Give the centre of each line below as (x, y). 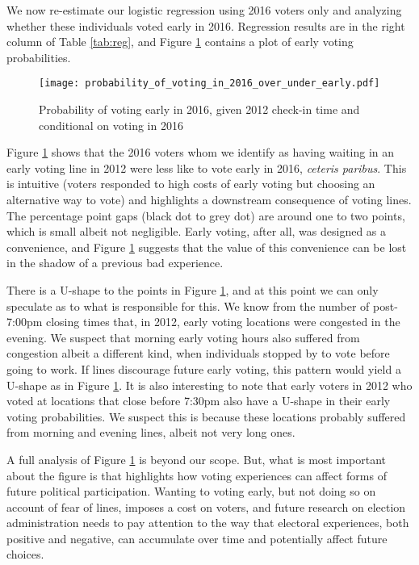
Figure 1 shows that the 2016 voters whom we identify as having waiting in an (201, 152)
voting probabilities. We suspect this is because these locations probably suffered (206, 416)
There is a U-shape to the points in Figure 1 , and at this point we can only (193, 289)
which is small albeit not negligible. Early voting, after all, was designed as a (197, 231)
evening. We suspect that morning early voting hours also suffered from (183, 337)
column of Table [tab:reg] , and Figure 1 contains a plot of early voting (180, 42)
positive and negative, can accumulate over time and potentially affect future (197, 538)
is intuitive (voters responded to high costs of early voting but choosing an (191, 184)
